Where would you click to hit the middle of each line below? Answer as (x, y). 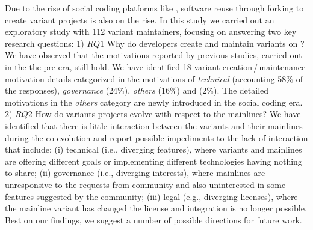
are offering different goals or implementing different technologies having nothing (153, 161)
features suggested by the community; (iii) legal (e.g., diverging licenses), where (151, 196)
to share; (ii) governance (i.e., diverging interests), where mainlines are (135, 173)
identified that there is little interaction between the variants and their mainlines (154, 125)
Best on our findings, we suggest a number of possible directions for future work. (153, 219)
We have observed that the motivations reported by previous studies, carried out (153, 55)
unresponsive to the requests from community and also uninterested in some (145, 184)
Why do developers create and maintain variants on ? (206, 43)
